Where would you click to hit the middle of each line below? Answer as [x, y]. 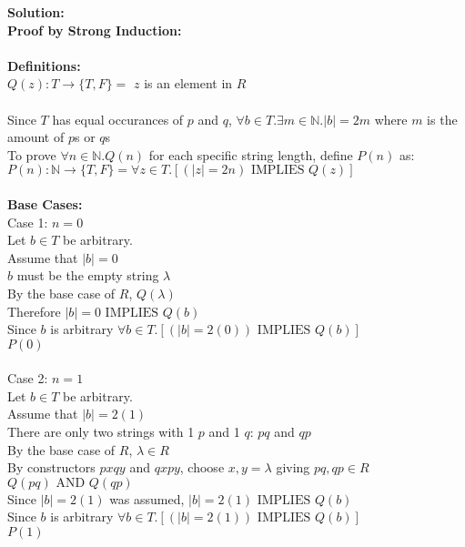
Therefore [34, 311]
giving [293, 467]
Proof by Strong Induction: [95, 30]
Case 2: [28, 378]
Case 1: [28, 222]
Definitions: [44, 65]
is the [442, 119]
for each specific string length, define [251, 154]
